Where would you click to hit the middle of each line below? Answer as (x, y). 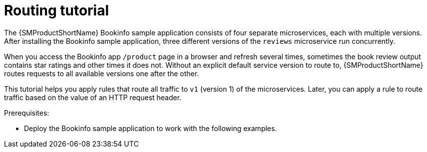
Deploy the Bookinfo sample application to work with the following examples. (151, 128)
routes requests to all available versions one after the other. (102, 73)
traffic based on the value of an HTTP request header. (93, 97)
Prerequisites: (27, 113)
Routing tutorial (57, 10)
